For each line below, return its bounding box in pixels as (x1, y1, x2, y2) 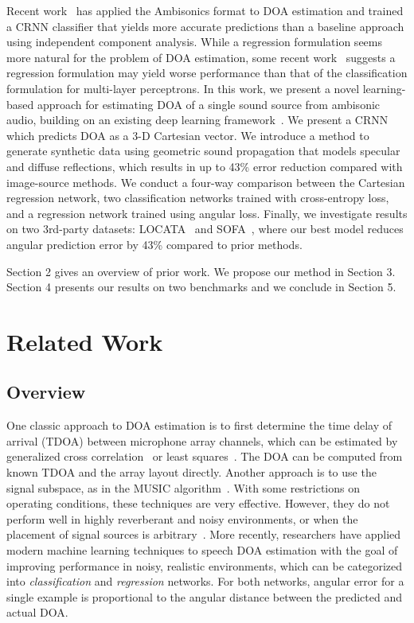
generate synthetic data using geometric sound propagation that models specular (6, 142, 400, 159)
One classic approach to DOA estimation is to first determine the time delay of (6, 417, 393, 434)
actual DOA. (6, 604, 68, 621)
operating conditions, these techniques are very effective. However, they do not (6, 495, 390, 512)
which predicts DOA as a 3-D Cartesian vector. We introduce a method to (6, 127, 369, 143)
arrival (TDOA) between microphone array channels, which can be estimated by (6, 432, 398, 449)
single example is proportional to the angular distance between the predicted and (6, 588, 403, 605)
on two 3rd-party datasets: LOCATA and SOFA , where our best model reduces (6, 220, 404, 237)
